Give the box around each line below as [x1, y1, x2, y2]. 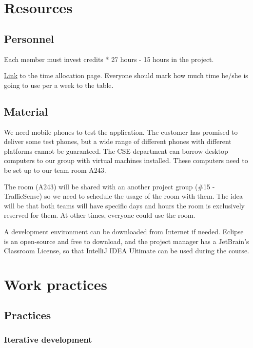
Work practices [4, 274, 108, 294]
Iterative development [4, 333, 92, 345]
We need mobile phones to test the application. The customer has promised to [4, 126, 238, 137]
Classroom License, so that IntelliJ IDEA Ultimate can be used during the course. [4, 246, 249, 256]
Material [4, 103, 48, 119]
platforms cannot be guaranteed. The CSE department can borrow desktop [4, 145, 228, 156]
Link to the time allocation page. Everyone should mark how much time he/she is [4, 70, 248, 81]
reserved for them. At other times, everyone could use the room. [4, 210, 195, 220]
